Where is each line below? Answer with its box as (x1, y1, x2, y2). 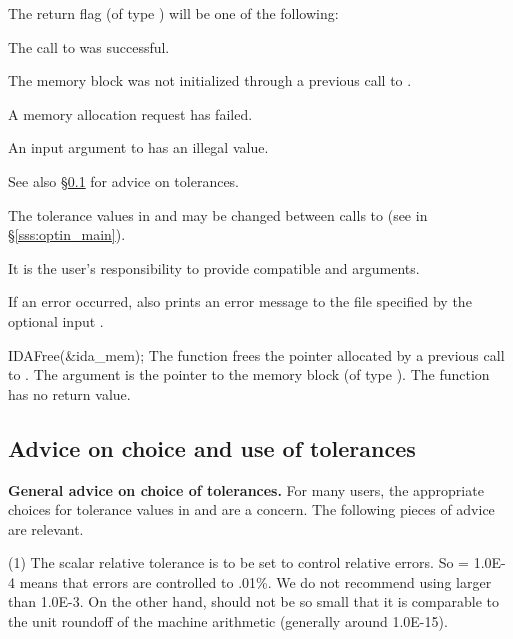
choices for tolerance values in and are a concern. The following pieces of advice (8, 499, 495, 520)
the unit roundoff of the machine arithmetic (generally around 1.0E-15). (8, 611, 448, 632)
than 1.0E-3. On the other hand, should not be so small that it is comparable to (8, 591, 499, 612)
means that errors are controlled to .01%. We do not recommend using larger (19, 571, 492, 592)
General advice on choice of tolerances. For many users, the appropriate (8, 479, 484, 500)
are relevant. (8, 518, 84, 539)
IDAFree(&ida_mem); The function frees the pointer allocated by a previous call (8, 344, 505, 365)
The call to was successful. (8, 36, 170, 57)
